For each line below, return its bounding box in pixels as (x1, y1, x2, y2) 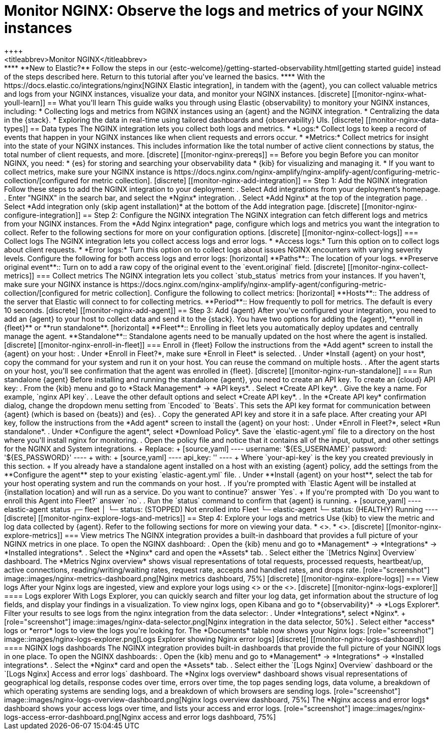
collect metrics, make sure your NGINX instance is (4, 167, 172, 176)
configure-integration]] (4, 210, 81, 219)
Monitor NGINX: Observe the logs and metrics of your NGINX (4, 2, 424, 19)
